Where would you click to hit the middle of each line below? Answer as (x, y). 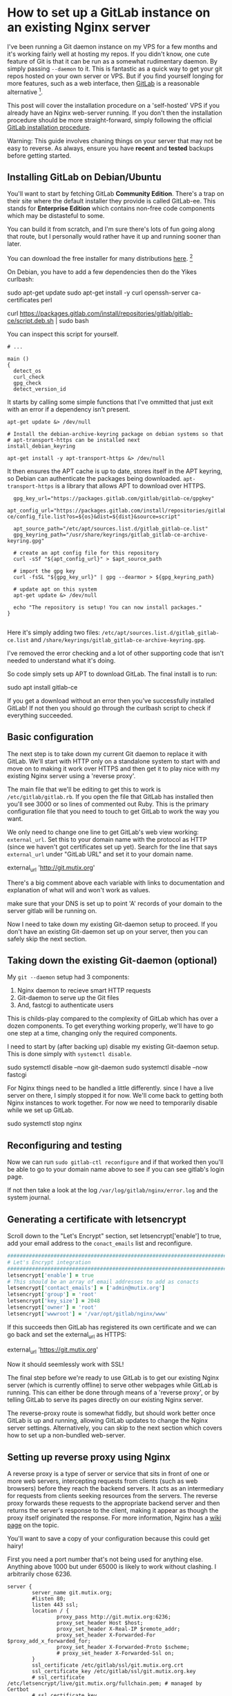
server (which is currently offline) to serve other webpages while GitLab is (113, 1385)
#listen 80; (49, 1599)
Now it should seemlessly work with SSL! (66, 1365)
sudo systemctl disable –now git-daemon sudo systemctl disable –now (108, 1067)
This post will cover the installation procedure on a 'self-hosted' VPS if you (113, 105)
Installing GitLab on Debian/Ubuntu (85, 177)
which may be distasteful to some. (56, 216)
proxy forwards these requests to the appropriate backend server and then (114, 1503)
